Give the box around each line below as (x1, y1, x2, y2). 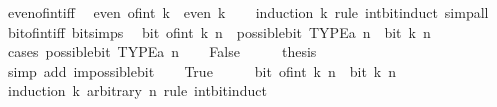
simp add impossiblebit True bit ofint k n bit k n (7, 60, 397, 81)
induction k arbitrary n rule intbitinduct (7, 80, 267, 101)
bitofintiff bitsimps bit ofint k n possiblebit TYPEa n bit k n (7, 21, 431, 42)
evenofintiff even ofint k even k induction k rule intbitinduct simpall (7, 2, 489, 22)
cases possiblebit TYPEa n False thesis (7, 41, 317, 62)
